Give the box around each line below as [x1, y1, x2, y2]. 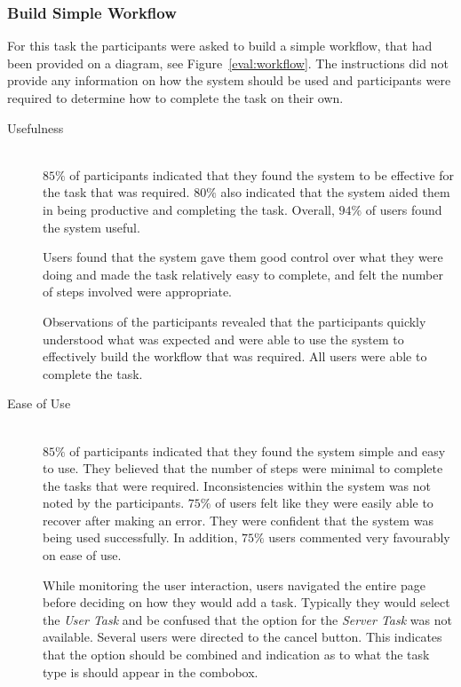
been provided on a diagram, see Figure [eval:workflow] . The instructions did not [7, 53, 449, 72]
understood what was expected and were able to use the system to [43, 329, 404, 348]
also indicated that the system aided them [220, 183, 450, 201]
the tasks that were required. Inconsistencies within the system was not [43, 476, 432, 494]
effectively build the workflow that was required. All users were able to [43, 347, 427, 366]
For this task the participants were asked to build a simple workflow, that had [7, 36, 433, 55]
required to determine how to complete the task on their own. [7, 89, 344, 107]
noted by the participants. [43, 494, 185, 512]
